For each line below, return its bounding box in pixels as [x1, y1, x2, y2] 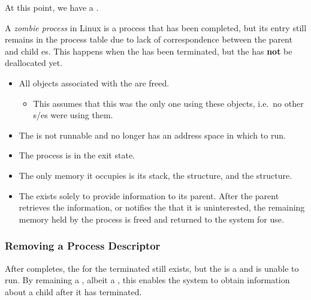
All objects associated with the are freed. [19, 76, 170, 89]
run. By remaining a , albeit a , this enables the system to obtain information [5, 274, 290, 286]
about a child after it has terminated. [5, 285, 142, 298]
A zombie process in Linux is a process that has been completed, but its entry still [5, 21, 307, 34]
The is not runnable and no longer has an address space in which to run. [19, 128, 286, 141]
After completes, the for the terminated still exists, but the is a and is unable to [5, 262, 299, 274]
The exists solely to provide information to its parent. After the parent [19, 189, 279, 202]
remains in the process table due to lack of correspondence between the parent [5, 33, 292, 46]
